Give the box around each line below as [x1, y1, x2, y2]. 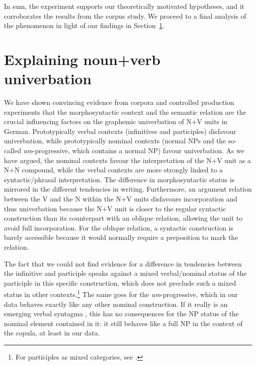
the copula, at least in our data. [4, 328, 100, 338]
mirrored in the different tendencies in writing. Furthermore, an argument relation [4, 184, 252, 194]
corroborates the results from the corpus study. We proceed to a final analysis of [4, 10, 246, 21]
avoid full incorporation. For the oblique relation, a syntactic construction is [4, 222, 233, 232]
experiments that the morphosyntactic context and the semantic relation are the [4, 106, 246, 117]
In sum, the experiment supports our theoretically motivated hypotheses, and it [4, 1, 245, 11]
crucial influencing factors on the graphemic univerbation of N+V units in [4, 116, 227, 127]
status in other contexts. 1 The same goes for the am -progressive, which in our [4, 288, 238, 299]
